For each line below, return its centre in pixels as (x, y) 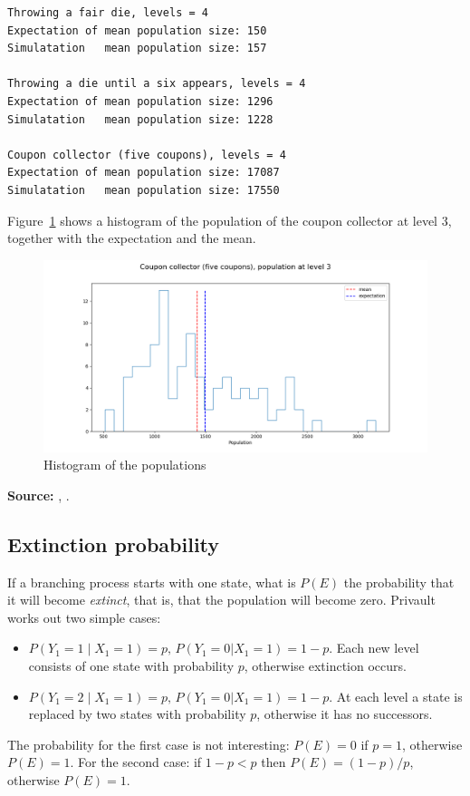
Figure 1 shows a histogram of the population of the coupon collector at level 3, (230, 220)
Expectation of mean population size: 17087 (144, 173)
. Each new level (374, 648)
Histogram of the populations (125, 465)
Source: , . (38, 495)
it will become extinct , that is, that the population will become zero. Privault (221, 600)
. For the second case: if (136, 762)
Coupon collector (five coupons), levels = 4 (147, 155)
